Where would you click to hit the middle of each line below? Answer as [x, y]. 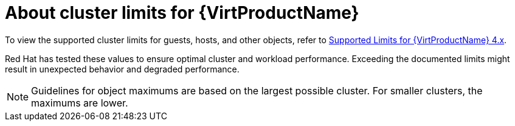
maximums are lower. [80, 103]
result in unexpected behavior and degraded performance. [122, 69]
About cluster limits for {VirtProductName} [182, 13]
